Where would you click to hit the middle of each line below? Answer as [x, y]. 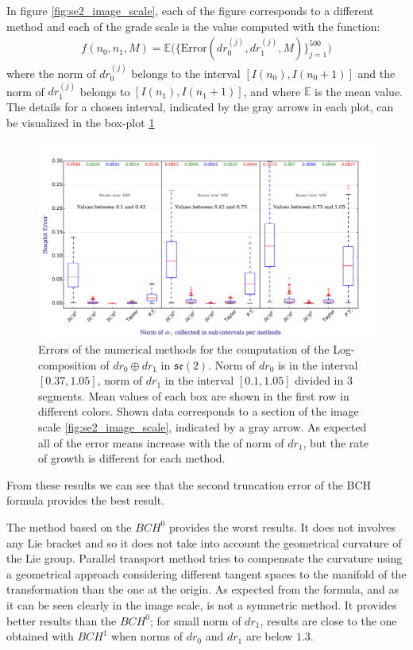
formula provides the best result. [86, 500]
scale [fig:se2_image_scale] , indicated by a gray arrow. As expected [203, 426]
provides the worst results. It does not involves [282, 526]
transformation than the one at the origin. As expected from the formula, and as [203, 589]
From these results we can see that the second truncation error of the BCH [189, 484]
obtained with [40, 636]
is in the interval [318, 364]
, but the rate [336, 442]
